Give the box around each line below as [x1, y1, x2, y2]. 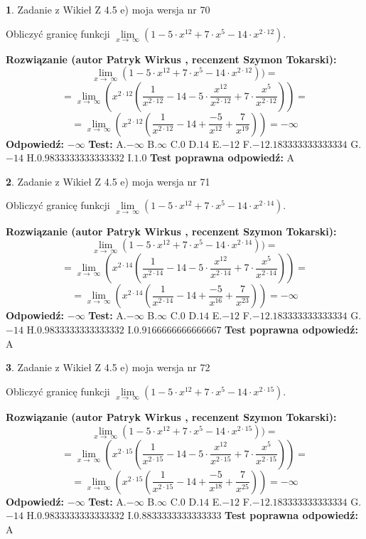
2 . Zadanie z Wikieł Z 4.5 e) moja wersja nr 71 [6, 174, 210, 188]
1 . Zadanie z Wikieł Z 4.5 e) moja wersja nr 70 [6, 2, 210, 16]
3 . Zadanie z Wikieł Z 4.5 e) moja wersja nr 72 [6, 360, 210, 375]
